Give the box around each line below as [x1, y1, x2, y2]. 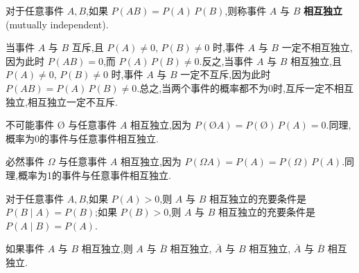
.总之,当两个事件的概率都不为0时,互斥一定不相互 [137, 80, 354, 95]
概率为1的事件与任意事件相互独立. [17, 167, 171, 182]
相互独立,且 [290, 53, 342, 68]
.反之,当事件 [199, 53, 254, 68]
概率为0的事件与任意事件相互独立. [6, 131, 159, 145]
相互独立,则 [81, 241, 133, 256]
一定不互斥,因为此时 [180, 67, 271, 82]
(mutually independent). [6, 17, 109, 31]
